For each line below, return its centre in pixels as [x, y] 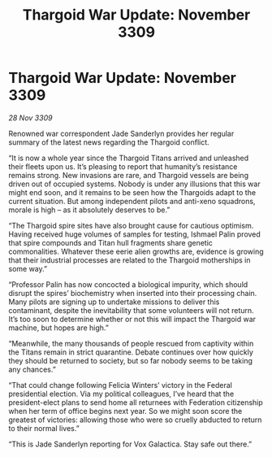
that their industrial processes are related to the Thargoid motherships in [130, 260]
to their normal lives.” [44, 428]
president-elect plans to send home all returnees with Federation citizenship [136, 402]
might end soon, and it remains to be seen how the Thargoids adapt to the [132, 192]
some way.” [28, 268]
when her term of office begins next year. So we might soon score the [125, 411]
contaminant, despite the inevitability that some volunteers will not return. [131, 310]
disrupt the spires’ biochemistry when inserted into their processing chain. [133, 293]
